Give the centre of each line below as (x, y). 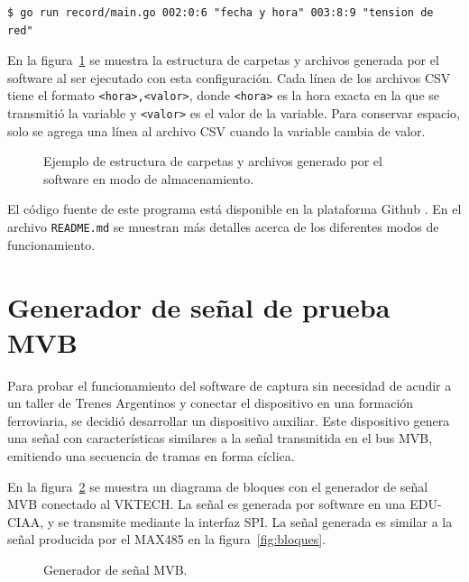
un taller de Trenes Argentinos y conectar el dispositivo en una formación (211, 403)
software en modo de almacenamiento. (149, 178)
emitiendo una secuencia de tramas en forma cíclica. (151, 456)
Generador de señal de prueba (199, 306)
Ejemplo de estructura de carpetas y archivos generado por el (213, 161)
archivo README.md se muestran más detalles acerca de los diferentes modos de (223, 227)
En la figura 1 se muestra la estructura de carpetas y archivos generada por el (223, 60)
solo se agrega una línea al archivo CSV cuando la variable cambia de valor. (216, 130)
